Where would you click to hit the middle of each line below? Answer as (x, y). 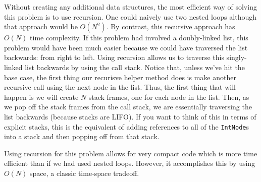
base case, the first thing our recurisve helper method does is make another (120, 77)
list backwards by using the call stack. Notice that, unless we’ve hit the (135, 67)
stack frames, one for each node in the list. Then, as (169, 97)
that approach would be (41, 26)
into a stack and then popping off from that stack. (82, 136)
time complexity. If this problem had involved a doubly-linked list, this (139, 38)
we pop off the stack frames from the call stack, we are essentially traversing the (128, 107)
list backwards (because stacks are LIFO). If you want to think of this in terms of (130, 116)
